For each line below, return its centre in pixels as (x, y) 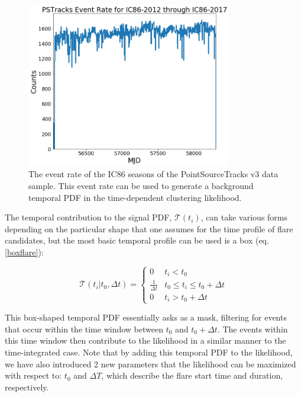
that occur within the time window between (84, 329)
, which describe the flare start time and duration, (192, 375)
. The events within (253, 329)
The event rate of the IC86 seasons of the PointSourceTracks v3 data (153, 174)
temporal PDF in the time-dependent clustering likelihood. (135, 197)
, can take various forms (244, 217)
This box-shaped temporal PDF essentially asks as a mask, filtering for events (146, 317)
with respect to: (33, 375)
